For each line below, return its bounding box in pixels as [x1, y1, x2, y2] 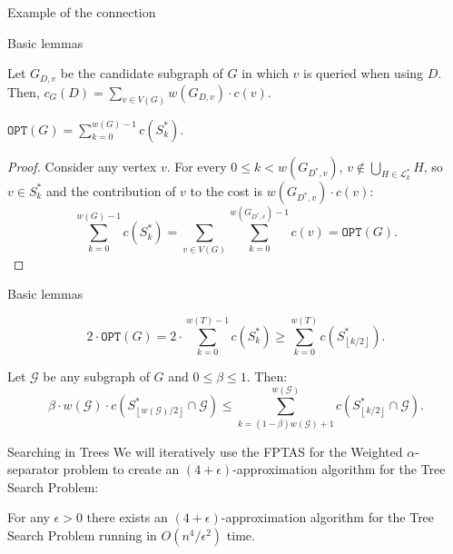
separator [7, 460, 59, 479]
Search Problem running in [7, 526, 157, 545]
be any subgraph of [43, 366, 150, 385]
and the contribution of [46, 181, 176, 200]
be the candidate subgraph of [60, 64, 223, 83]
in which [241, 64, 289, 83]
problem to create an [63, 460, 180, 479]
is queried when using [303, 64, 424, 83]
